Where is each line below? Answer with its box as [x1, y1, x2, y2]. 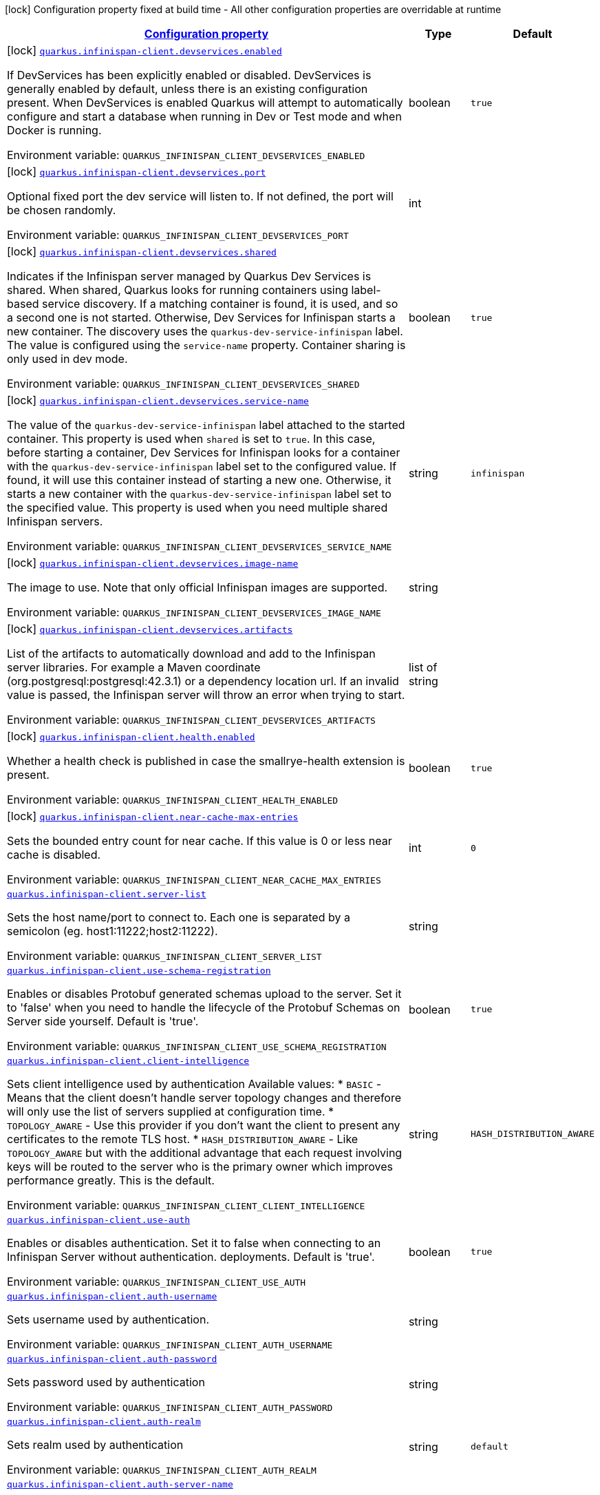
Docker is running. [7, 123, 102, 137]
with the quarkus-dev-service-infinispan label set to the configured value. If [7, 459, 397, 473]
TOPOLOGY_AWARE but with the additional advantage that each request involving [7, 1146, 403, 1160]
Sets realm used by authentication [7, 1438, 184, 1452]
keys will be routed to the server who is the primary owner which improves [7, 1160, 394, 1173]
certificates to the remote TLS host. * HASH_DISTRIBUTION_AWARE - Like [7, 1132, 358, 1146]
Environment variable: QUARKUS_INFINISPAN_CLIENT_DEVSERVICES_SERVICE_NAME [7, 539, 392, 553]
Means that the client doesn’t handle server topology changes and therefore [7, 1091, 402, 1105]
